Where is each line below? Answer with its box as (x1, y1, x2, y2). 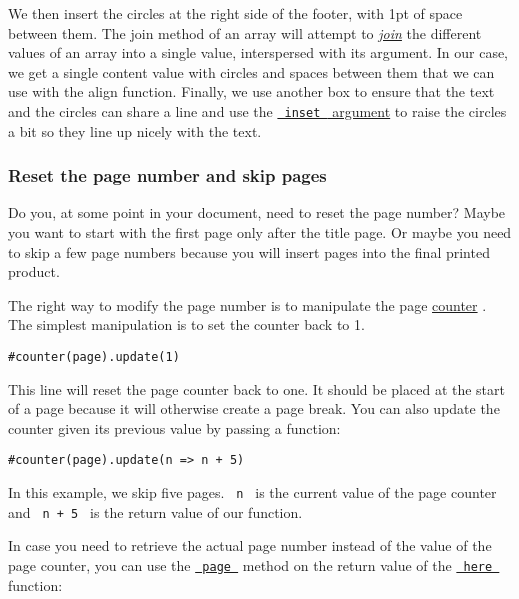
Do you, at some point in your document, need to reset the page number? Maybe (8, 202, 506, 223)
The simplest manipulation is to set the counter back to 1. (8, 314, 365, 335)
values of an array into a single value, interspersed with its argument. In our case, (8, 42, 509, 63)
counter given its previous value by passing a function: (8, 417, 341, 438)
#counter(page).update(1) (8, 350, 180, 364)
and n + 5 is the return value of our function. (8, 501, 303, 522)
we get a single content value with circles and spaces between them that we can (8, 61, 495, 82)
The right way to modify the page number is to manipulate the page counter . (8, 294, 487, 315)
